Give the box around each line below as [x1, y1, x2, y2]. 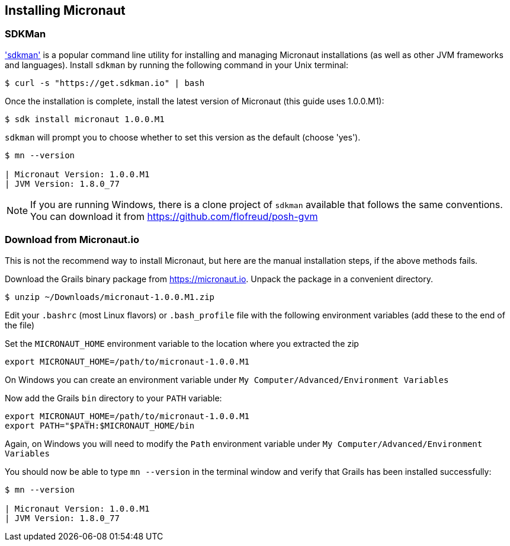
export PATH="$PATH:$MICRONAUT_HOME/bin [5, 420, 195, 430]
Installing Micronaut [5, 3, 126, 18]
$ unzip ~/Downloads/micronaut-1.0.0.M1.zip [5, 292, 215, 302]
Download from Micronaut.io [5, 234, 140, 246]
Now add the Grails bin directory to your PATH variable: [5, 392, 222, 403]
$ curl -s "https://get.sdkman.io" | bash [5, 78, 205, 88]
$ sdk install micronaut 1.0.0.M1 [5, 114, 165, 124]
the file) [5, 320, 35, 330]
